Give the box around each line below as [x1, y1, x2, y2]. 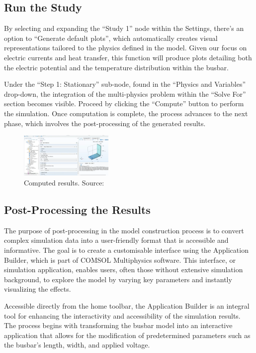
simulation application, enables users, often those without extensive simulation [4, 264, 243, 275]
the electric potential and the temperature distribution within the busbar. [4, 62, 229, 72]
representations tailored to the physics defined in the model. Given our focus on [4, 42, 247, 53]
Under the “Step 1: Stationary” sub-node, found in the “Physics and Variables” [4, 79, 246, 89]
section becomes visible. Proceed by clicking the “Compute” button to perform [4, 98, 244, 109]
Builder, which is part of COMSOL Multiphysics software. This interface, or [4, 254, 236, 265]
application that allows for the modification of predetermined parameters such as [4, 330, 251, 340]
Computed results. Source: [24, 177, 104, 188]
